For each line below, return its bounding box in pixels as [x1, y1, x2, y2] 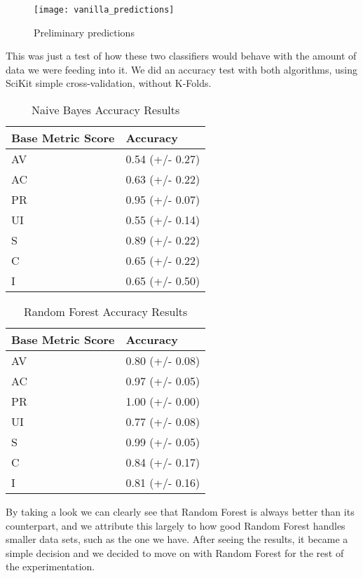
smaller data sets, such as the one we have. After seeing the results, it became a [6, 532, 348, 546]
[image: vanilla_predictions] [34, 5, 174, 15]
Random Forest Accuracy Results [23, 303, 188, 320]
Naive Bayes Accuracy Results [31, 102, 180, 118]
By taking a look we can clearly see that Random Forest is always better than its [6, 504, 355, 519]
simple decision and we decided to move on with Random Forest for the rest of [6, 545, 344, 560]
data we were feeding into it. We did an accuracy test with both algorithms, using [6, 62, 358, 76]
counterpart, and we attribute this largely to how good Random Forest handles [6, 518, 345, 532]
